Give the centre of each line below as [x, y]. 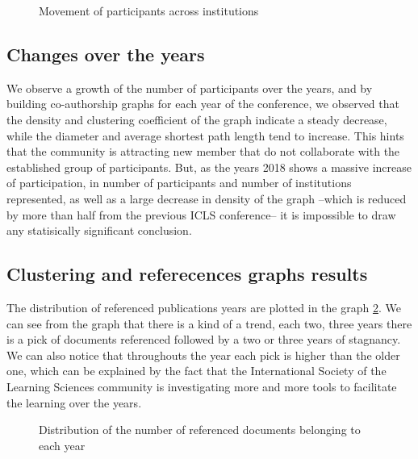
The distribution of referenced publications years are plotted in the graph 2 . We [204, 307]
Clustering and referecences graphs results [187, 274]
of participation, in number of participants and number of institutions [179, 183]
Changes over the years [106, 54]
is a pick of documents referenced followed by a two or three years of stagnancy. [204, 339]
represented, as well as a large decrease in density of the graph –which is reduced [207, 198]
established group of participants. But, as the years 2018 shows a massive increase [209, 167]
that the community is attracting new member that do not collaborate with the [203, 151]
